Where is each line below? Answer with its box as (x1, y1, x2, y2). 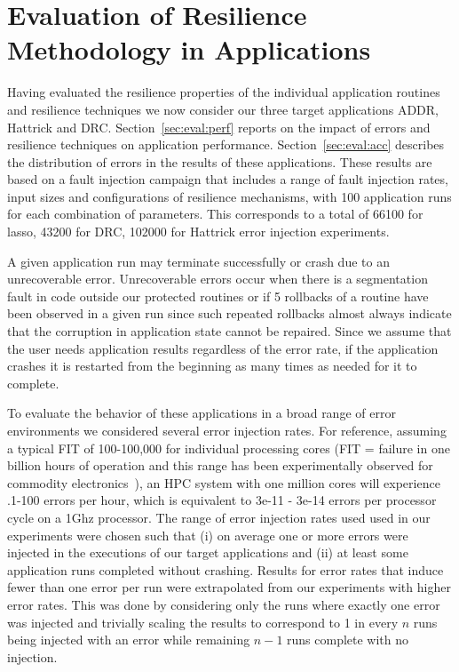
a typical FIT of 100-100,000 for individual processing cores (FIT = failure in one (7, 438, 450, 457)
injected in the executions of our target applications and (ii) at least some (7, 543, 408, 562)
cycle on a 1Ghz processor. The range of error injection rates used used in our (7, 508, 431, 526)
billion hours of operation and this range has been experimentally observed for (7, 456, 433, 475)
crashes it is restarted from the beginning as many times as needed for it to (7, 356, 417, 375)
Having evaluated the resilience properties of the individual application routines (7, 83, 440, 101)
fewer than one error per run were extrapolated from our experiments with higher (7, 578, 451, 596)
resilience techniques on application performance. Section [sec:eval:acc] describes (7, 135, 445, 154)
